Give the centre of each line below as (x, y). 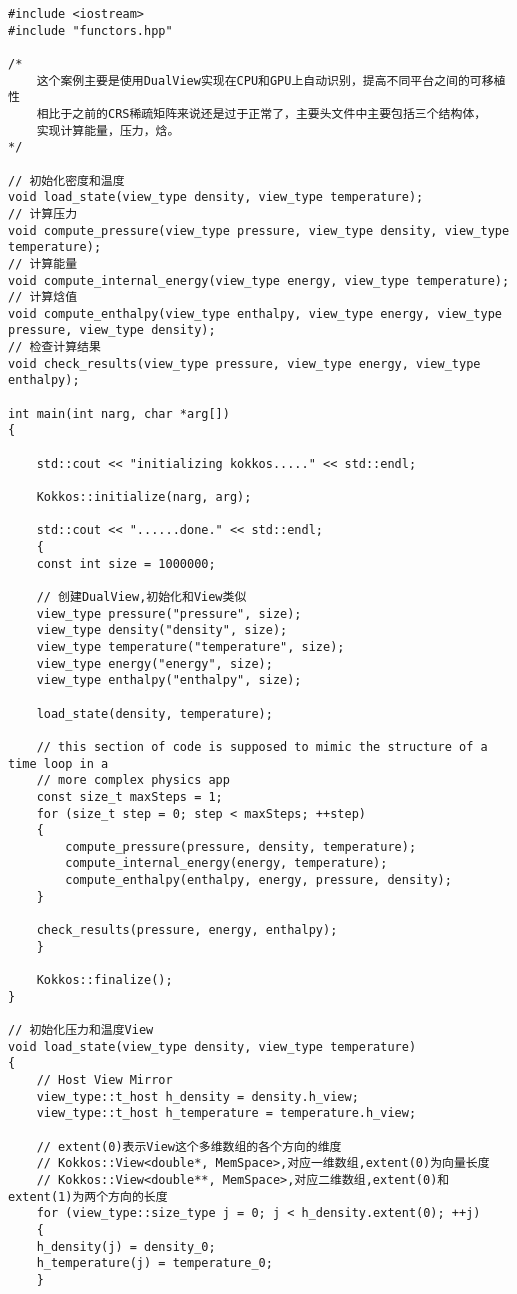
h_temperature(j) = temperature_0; (154, 1263)
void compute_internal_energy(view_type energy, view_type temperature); (259, 280)
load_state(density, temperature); (154, 713)
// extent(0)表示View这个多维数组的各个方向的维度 (189, 1146)
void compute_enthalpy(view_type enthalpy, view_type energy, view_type (255, 313)
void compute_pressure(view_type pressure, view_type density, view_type (259, 230)
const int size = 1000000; (126, 563)
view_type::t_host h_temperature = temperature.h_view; (226, 1113)
